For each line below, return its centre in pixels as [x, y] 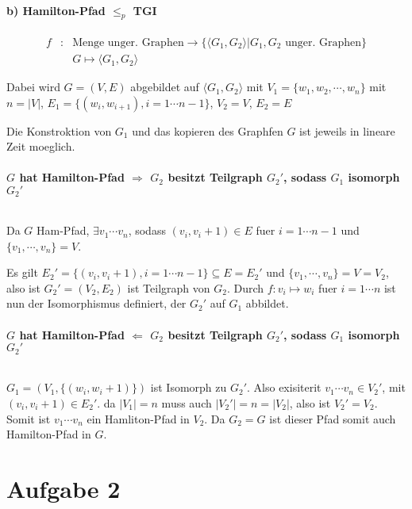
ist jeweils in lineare [347, 130]
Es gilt [22, 272]
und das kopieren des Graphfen [208, 130]
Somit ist [29, 418]
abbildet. [267, 303]
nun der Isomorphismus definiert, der [96, 303]
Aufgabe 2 [64, 488]
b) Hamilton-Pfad [56, 10]
